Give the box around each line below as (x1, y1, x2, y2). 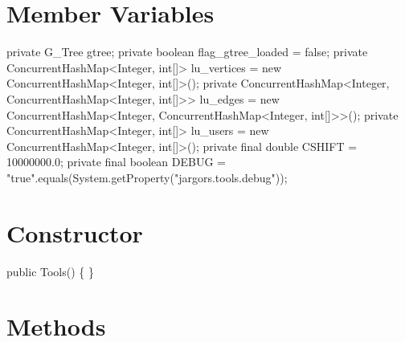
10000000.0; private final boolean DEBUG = (6, 153, 226, 170)
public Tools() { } (6, 263, 94, 279)
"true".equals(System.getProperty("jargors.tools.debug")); (6, 169, 288, 185)
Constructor (6, 216, 143, 249)
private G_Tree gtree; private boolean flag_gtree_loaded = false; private (6, 43, 368, 60)
